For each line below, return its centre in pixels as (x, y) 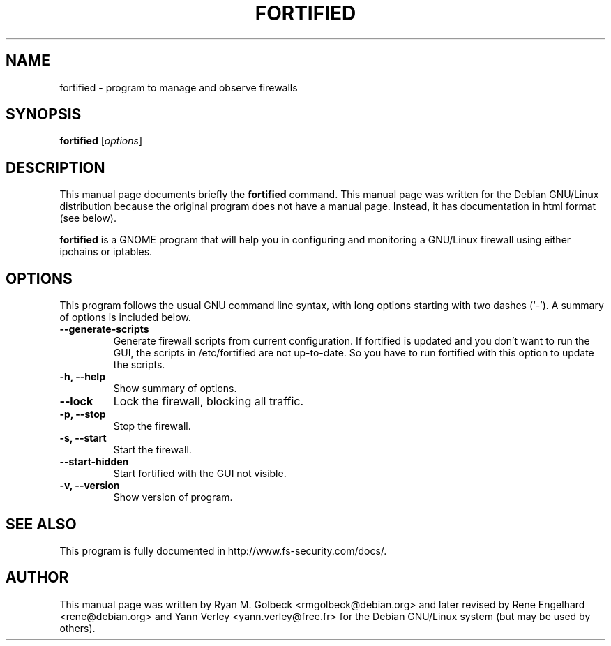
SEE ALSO (41, 524)
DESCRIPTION (55, 167)
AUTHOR (37, 578)
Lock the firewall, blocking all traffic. (209, 401)
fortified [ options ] (101, 141)
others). (77, 628)
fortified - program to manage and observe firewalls (179, 87)
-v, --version (90, 486)
